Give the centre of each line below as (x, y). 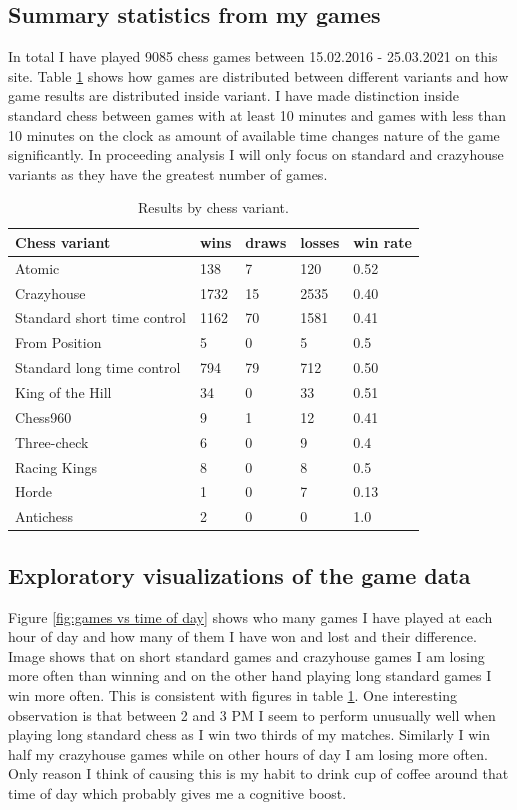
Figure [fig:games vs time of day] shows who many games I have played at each (250, 616)
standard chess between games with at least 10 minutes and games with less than (257, 114)
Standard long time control (98, 367)
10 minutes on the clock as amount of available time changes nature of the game (254, 134)
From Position (58, 342)
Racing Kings (56, 466)
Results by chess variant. (213, 207)
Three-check (52, 441)
